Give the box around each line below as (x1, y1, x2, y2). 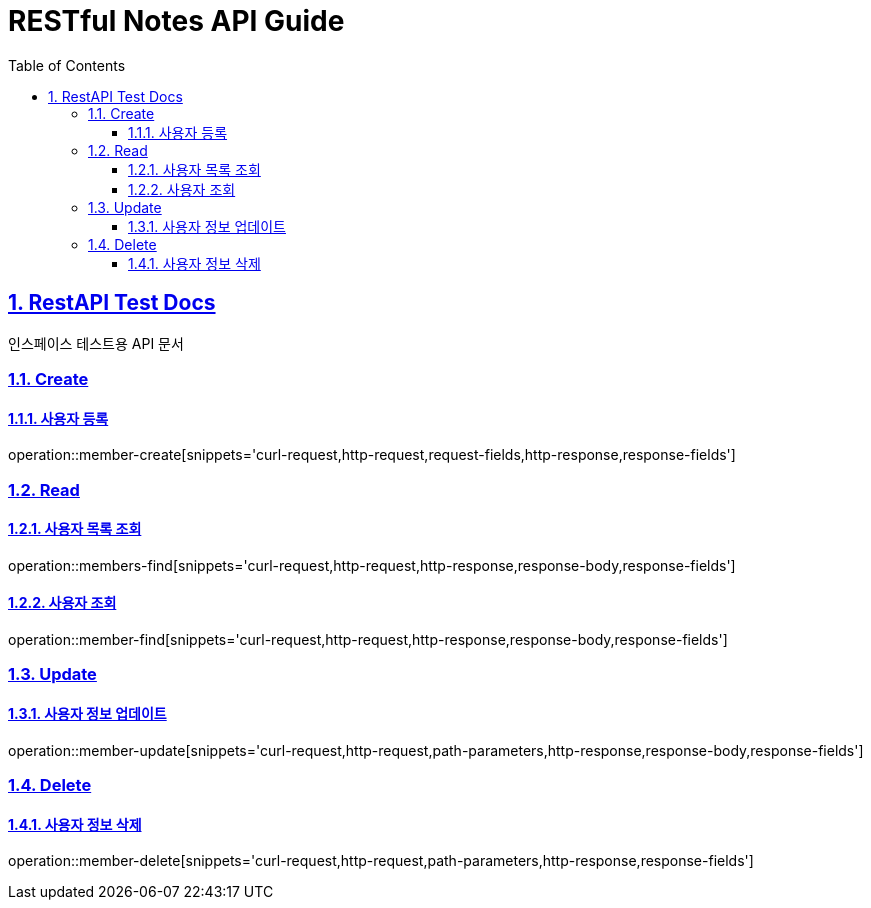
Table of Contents (8, 56, 126, 74)
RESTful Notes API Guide (8, 4, 345, 38)
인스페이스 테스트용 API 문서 (8, 334, 184, 352)
